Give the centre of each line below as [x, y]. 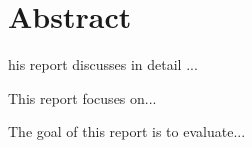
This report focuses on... [82, 97]
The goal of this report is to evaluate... [127, 131]
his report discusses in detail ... [103, 64]
